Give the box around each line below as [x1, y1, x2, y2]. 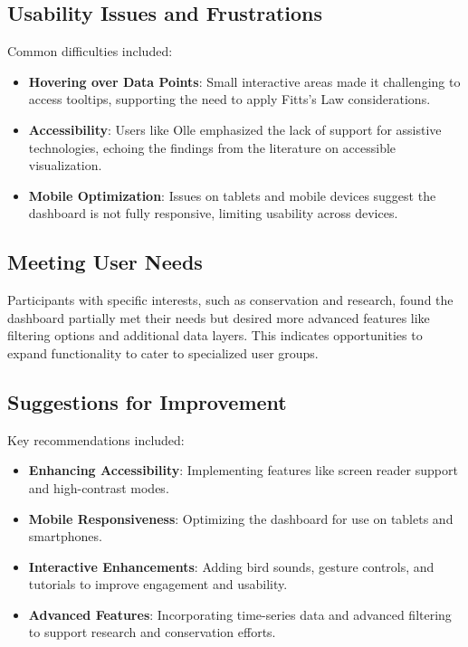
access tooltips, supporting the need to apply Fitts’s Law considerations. [28, 90, 431, 109]
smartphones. [28, 527, 102, 546]
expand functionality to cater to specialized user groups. [7, 343, 319, 362]
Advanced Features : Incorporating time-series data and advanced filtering [28, 604, 452, 623]
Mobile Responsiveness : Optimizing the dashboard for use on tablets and [28, 509, 454, 528]
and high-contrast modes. [28, 478, 169, 497]
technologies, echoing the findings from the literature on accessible [28, 138, 396, 157]
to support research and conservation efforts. [28, 623, 276, 642]
